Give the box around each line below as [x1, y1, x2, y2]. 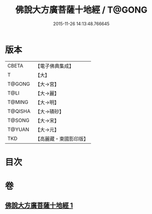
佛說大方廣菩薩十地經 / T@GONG [15, 4, 148, 16]
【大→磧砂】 [35, 108, 64, 115]
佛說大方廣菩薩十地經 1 [5, 201, 74, 210]
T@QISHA [7, 108, 30, 115]
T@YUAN [7, 126, 30, 132]
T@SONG [7, 117, 30, 124]
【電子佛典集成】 [35, 63, 74, 69]
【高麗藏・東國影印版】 [35, 135, 89, 142]
